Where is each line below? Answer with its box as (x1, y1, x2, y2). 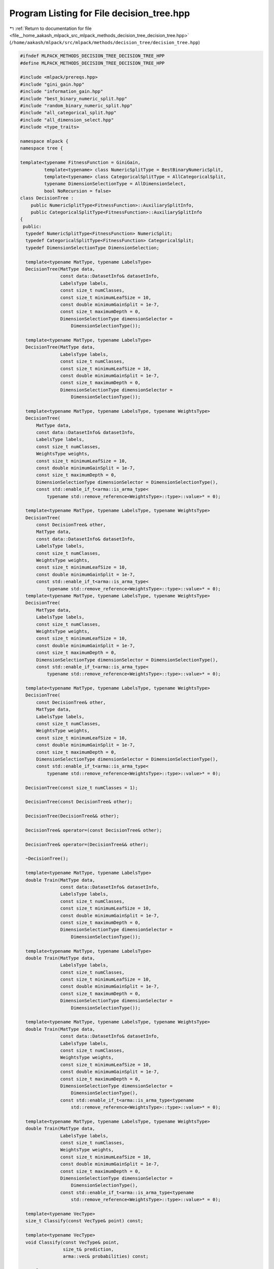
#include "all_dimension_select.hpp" (20, 117, 114, 123)
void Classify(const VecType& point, (25, 1239, 119, 1245)
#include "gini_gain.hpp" (20, 81, 85, 87)
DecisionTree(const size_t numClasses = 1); (25, 785, 138, 790)
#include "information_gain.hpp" (20, 89, 104, 94)
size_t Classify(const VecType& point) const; (25, 1218, 144, 1224)
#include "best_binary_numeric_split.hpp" (20, 95, 127, 102)
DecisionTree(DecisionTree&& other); (25, 813, 119, 819)
